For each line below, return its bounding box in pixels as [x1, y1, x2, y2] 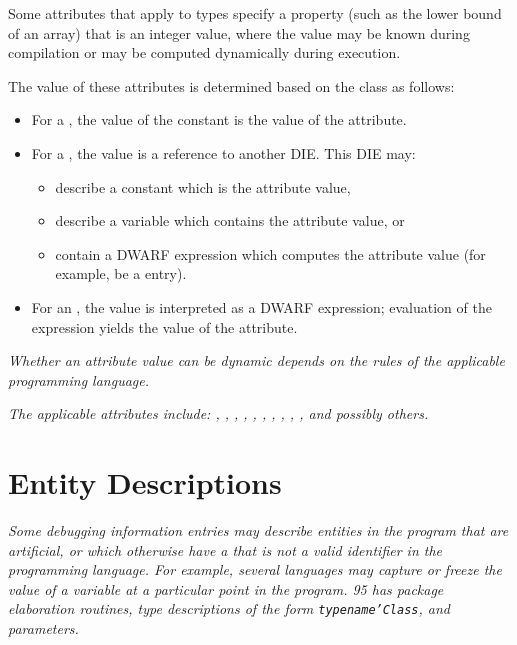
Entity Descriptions [8, 462, 282, 503]
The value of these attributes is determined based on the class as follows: [8, 75, 455, 96]
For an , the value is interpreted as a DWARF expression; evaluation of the [31, 296, 492, 317]
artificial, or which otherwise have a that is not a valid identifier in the [8, 539, 443, 560]
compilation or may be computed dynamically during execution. [8, 42, 401, 63]
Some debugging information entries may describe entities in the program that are [8, 520, 509, 541]
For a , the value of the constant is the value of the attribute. [31, 109, 407, 130]
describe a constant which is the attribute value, [55, 176, 351, 197]
